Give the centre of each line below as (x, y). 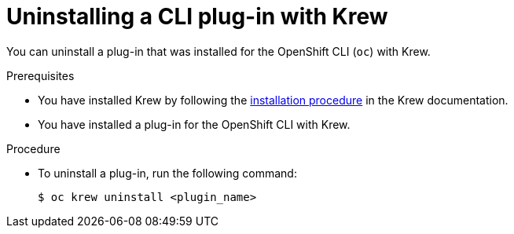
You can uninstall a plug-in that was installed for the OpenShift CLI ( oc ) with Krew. (218, 51)
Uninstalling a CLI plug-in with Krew (197, 16)
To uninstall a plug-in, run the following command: (167, 173)
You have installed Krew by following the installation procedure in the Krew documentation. (273, 100)
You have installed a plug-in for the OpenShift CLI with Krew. (194, 124)
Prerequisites (40, 75)
